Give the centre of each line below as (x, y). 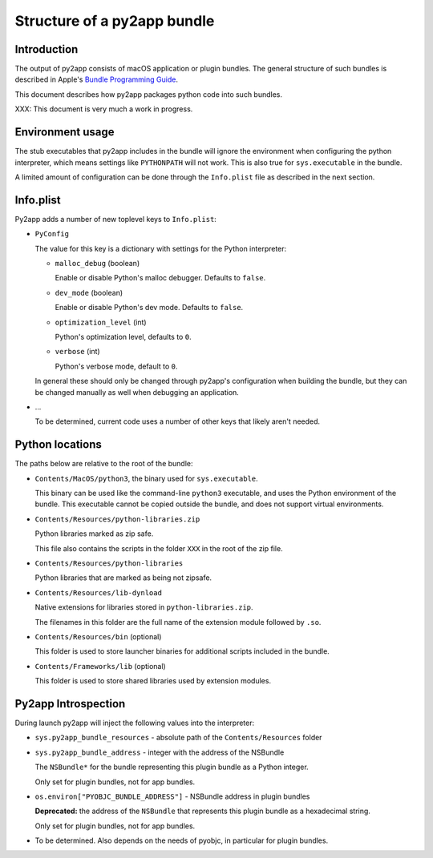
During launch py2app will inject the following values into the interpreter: (135, 723)
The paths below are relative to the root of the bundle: (104, 464)
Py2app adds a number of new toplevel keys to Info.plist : (115, 219)
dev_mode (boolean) (89, 292)
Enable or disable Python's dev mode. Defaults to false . (149, 308)
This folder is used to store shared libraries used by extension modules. (153, 681)
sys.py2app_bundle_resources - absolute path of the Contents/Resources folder (178, 738)
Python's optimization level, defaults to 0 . (123, 336)
